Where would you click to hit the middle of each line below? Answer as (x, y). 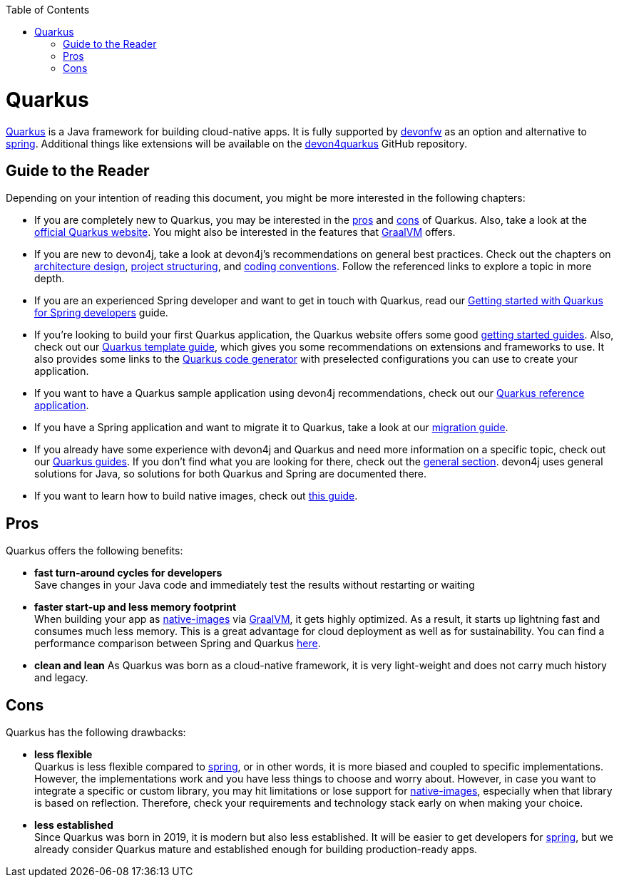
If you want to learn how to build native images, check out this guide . (196, 496)
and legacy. (61, 678)
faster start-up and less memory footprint (135, 607)
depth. (50, 279)
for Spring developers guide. (101, 313)
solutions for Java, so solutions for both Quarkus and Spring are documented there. (231, 474)
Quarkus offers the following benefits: (94, 551)
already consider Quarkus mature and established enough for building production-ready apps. (256, 850)
